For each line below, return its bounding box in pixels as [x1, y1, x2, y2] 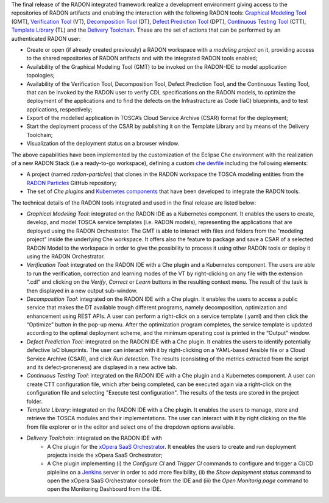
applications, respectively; [26, 105, 93, 113]
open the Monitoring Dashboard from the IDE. [47, 485, 161, 493]
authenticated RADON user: [11, 35, 81, 42]
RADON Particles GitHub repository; [26, 179, 117, 186]
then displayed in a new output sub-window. [26, 287, 138, 294]
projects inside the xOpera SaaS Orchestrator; [47, 451, 163, 459]
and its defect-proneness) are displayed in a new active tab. [26, 364, 177, 371]
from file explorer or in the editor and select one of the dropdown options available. [26, 423, 235, 431]
